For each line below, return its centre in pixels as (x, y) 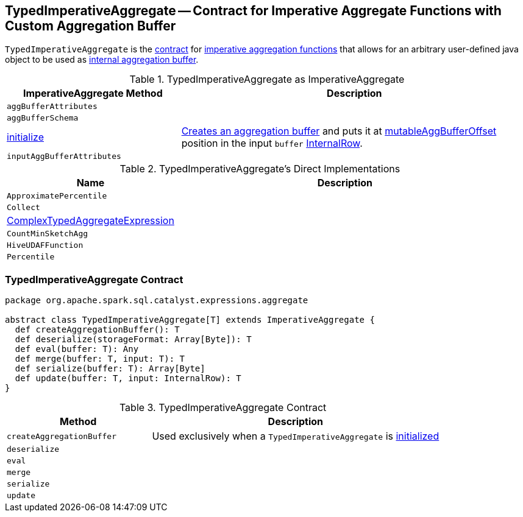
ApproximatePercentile (57, 196)
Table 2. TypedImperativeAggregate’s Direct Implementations (260, 169)
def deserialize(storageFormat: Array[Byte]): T (133, 339)
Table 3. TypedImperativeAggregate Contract (223, 408)
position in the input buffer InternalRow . (272, 143)
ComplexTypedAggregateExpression (91, 221)
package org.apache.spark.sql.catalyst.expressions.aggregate (157, 301)
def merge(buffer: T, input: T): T (100, 359)
